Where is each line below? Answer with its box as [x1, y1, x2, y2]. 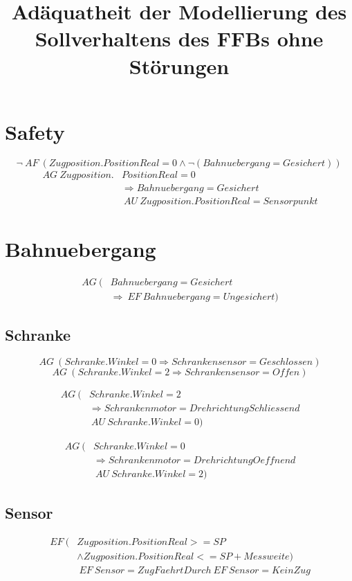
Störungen [129, 51, 230, 80]
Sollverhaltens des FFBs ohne [35, 24, 324, 53]
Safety [5, 117, 65, 145]
